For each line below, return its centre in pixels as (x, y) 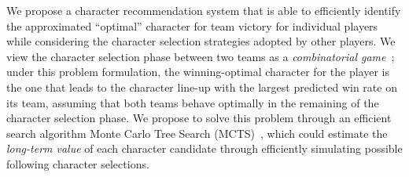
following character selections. (78, 163)
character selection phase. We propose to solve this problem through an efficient (199, 118)
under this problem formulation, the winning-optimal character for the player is (198, 72)
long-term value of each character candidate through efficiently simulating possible (204, 148)
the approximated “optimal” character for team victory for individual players (192, 25)
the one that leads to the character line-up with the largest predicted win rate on (202, 87)
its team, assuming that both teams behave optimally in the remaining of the (193, 102)
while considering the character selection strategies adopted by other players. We (201, 41)
